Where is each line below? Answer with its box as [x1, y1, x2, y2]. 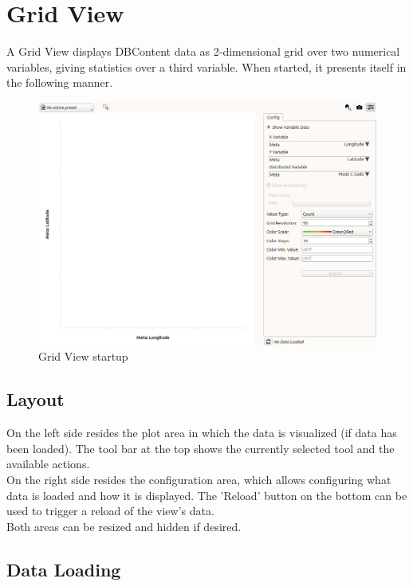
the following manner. [6, 74, 113, 91]
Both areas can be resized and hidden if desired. [6, 518, 242, 534]
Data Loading [6, 557, 121, 581]
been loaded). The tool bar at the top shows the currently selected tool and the [6, 439, 395, 456]
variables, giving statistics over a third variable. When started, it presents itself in [6, 58, 407, 75]
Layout [6, 387, 65, 412]
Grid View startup [38, 348, 128, 365]
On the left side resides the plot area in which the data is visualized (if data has [6, 424, 397, 441]
